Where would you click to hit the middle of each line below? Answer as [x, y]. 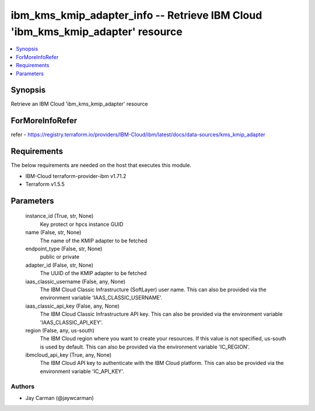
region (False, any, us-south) [60, 330]
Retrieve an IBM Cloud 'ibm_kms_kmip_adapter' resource [79, 104]
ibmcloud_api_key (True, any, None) [69, 355]
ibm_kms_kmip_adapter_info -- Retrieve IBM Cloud [136, 15]
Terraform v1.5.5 [45, 184]
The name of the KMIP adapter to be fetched [94, 241]
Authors [23, 386]
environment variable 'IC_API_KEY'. [82, 371]
